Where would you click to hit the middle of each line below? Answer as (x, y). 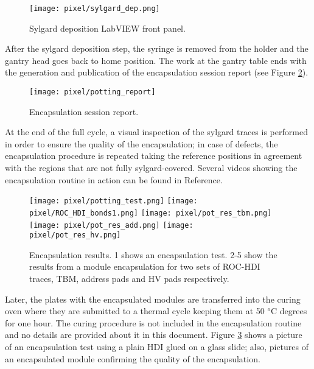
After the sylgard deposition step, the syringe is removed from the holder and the (157, 48)
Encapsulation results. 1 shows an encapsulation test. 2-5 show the (153, 254)
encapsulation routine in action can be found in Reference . (114, 179)
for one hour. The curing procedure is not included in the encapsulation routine (153, 322)
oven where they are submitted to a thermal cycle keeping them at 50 (135, 311)
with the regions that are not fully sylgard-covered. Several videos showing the (151, 168)
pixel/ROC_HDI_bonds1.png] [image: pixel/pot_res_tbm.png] (151, 213)
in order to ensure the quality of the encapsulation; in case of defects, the (141, 143)
